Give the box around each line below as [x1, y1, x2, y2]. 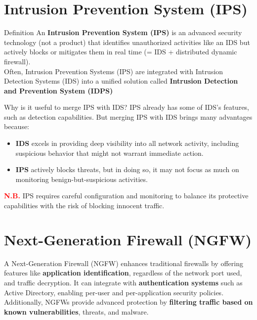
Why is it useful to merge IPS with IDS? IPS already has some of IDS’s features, [4, 102, 250, 112]
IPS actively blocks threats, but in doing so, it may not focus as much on [15, 164, 239, 175]
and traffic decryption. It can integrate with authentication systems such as [4, 277, 243, 287]
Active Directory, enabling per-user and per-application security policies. [4, 287, 224, 297]
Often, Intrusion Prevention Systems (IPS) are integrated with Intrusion [4, 66, 223, 76]
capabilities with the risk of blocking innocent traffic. [4, 200, 165, 211]
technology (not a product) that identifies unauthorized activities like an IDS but [4, 37, 250, 47]
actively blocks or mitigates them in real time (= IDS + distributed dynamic [4, 46, 237, 57]
